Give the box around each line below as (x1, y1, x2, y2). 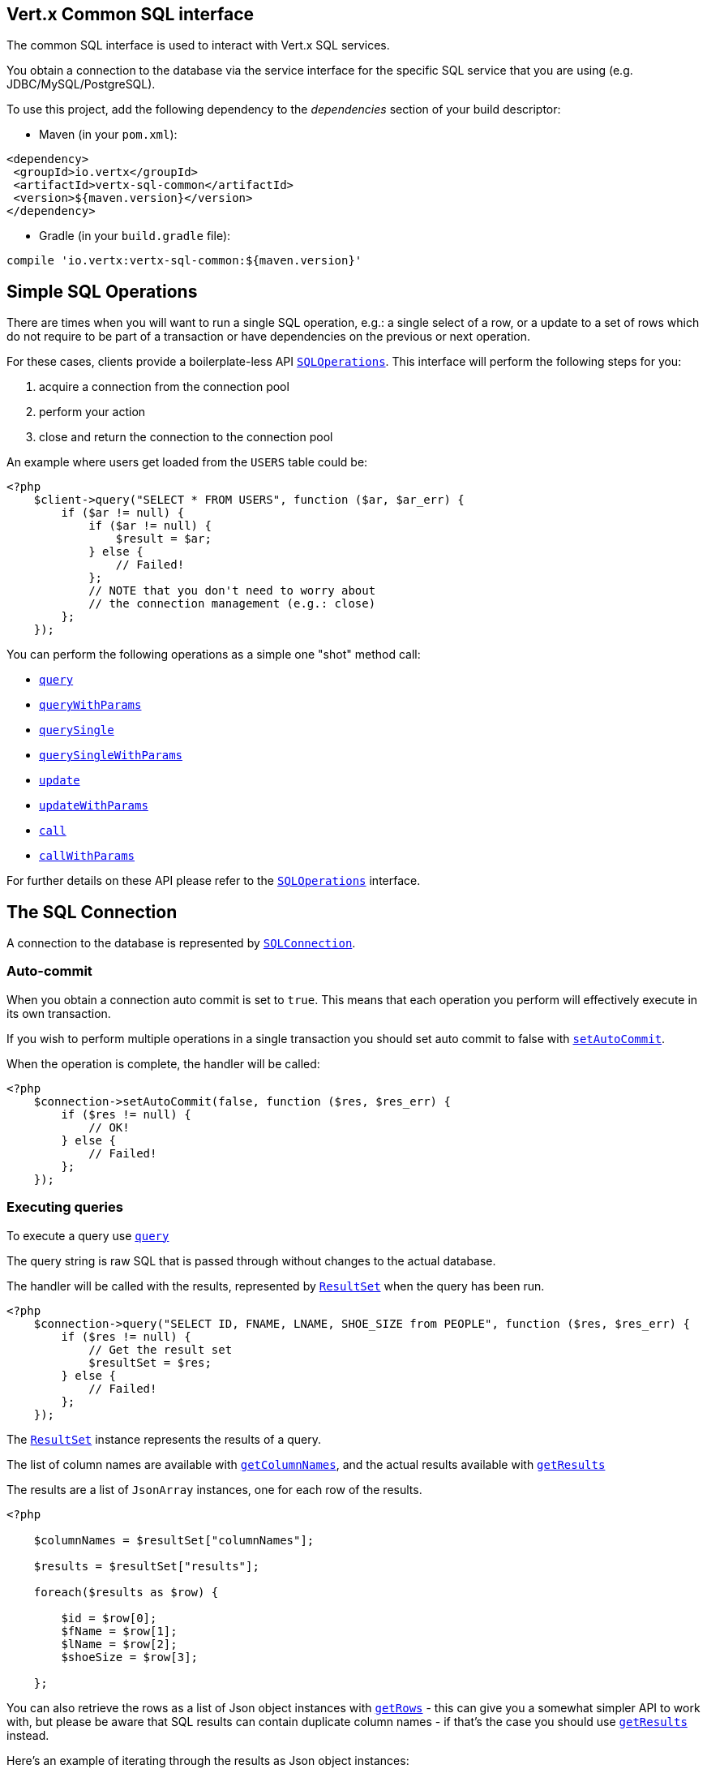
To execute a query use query (6, 1228, 169, 1243)
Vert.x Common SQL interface (6, 4, 255, 24)
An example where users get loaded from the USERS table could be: (6, 455, 368, 470)
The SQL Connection (6, 901, 178, 922)
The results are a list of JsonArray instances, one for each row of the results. (6, 1482, 422, 1496)
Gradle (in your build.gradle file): (39, 229, 231, 243)
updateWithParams (39, 799, 148, 813)
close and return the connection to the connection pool (39, 430, 333, 444)
